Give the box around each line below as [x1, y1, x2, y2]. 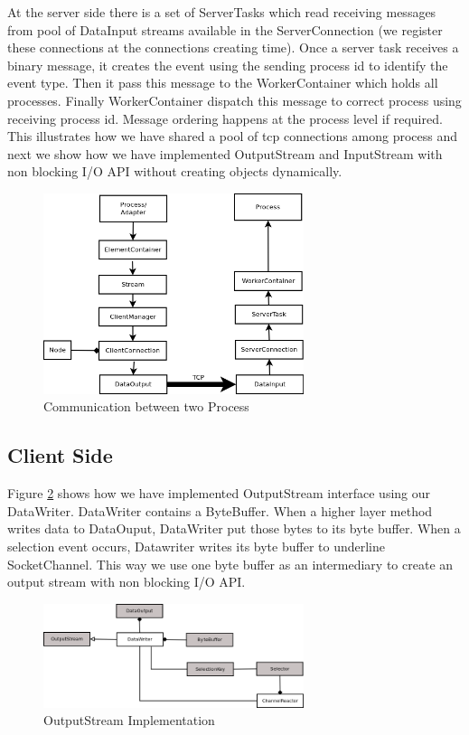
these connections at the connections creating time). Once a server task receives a [7, 38, 459, 57]
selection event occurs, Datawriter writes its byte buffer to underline [7, 537, 385, 556]
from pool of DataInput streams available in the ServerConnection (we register [7, 20, 443, 39]
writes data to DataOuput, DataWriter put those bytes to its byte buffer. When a [7, 519, 461, 538]
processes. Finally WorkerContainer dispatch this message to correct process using [7, 90, 462, 109]
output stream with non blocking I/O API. [7, 572, 246, 591]
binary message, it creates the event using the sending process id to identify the [7, 55, 448, 74]
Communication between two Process [43, 397, 249, 416]
